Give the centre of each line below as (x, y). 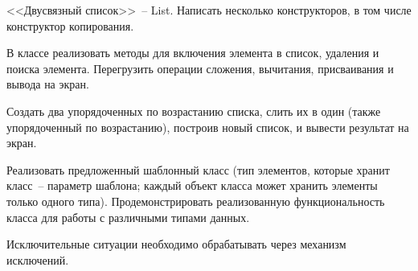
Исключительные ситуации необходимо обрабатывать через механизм (176, 244)
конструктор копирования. (70, 25)
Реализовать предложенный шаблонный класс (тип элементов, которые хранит (198, 169)
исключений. (38, 259)
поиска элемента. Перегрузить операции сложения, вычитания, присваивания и (200, 68)
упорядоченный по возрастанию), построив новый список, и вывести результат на (208, 127)
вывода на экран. (48, 84)
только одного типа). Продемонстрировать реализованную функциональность (196, 201)
